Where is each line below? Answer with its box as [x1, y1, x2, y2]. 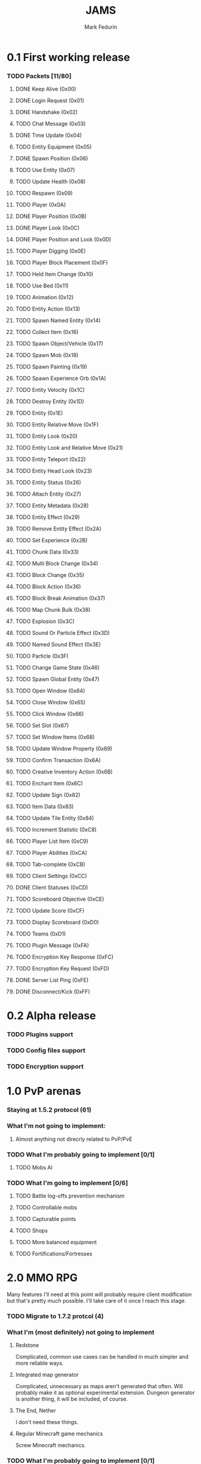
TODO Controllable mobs [15, 1204, 78, 1211]
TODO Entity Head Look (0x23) [15, 467, 92, 475]
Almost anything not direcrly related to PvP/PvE [15, 1135, 133, 1143]
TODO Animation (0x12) [15, 294, 74, 301]
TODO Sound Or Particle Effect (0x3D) [15, 630, 110, 637]
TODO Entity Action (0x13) [15, 305, 81, 312]
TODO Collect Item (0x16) [15, 329, 79, 336]
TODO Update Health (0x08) [15, 178, 86, 185]
